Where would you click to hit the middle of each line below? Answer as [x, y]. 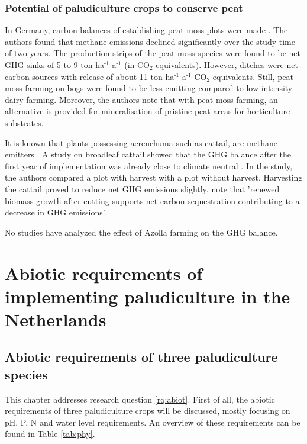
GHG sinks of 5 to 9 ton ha [54, 65]
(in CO [137, 65]
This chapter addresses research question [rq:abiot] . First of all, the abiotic [140, 399]
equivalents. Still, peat [253, 76]
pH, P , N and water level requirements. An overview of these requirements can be [153, 422]
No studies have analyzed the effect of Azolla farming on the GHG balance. [141, 232]
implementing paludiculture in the [148, 296]
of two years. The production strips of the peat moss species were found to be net [153, 53]
